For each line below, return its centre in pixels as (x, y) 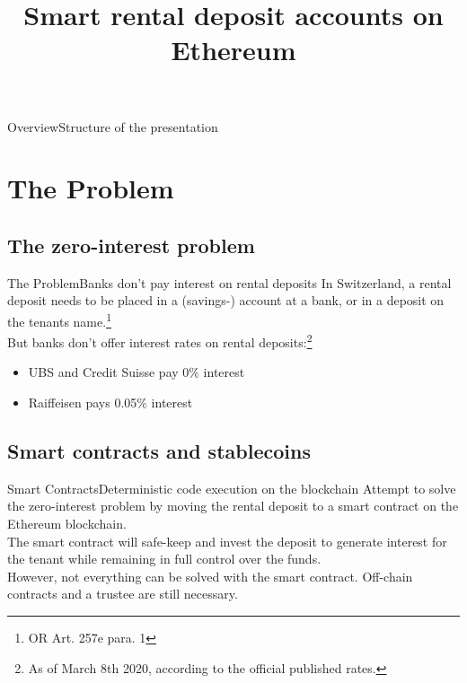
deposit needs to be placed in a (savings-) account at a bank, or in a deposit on (226, 300)
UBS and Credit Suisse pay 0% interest (137, 372)
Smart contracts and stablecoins (159, 451)
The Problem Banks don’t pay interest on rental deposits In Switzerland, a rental (229, 282)
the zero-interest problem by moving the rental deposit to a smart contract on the (233, 506)
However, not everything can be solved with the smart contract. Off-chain (210, 576)
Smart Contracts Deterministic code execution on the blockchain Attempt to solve (232, 488)
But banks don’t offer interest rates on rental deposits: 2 (160, 341)
